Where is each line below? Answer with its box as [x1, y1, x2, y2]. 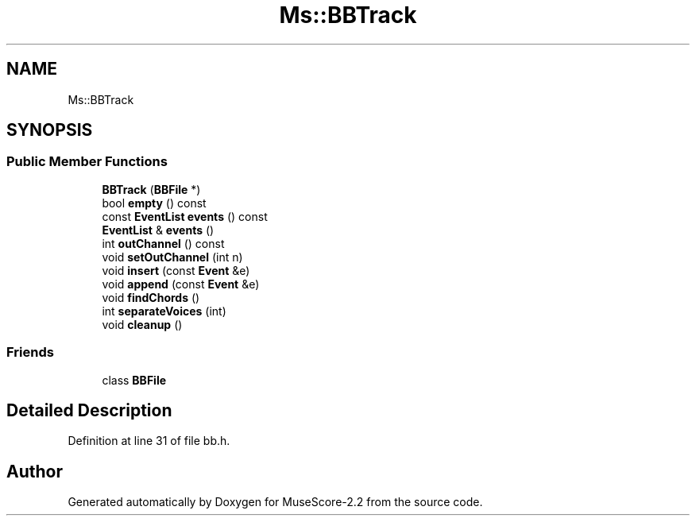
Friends [6, 344, 54, 361]
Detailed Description [6, 400, 172, 420]
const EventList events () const [102, 209, 268, 223]
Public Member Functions [6, 153, 168, 170]
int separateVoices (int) [102, 304, 226, 318]
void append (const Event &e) [102, 276, 260, 291]
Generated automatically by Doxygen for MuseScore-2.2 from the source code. [68, 495, 483, 509]
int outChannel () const [102, 236, 225, 250]
